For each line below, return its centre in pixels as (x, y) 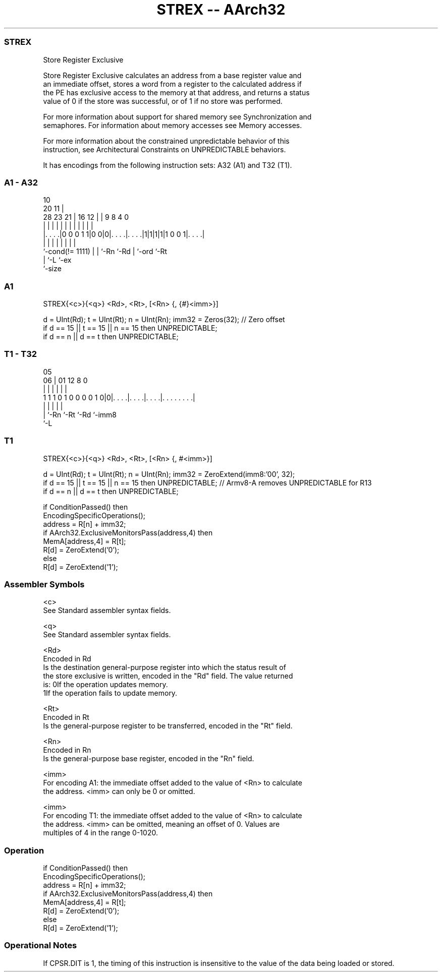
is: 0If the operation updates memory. (105, 685)
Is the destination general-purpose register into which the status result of (164, 667)
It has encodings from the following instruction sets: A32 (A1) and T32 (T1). (168, 165)
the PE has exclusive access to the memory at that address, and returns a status (176, 92)
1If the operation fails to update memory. (110, 693)
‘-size (52, 269)
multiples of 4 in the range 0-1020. (100, 833)
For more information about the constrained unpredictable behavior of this (166, 141)
